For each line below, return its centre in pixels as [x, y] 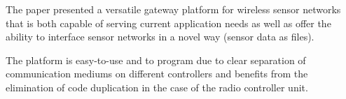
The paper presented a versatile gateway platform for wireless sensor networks [173, 9]
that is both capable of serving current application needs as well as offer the [168, 23]
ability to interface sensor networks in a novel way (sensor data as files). [160, 37]
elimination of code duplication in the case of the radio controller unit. [157, 87]
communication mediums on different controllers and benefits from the [157, 74]
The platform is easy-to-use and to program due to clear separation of [156, 60]
